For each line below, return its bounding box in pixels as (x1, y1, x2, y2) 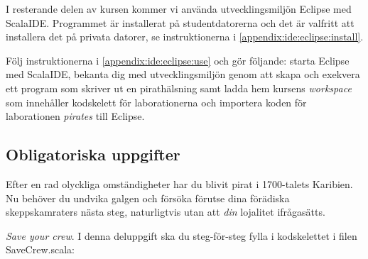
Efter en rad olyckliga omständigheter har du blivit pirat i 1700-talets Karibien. (6, 176, 353, 191)
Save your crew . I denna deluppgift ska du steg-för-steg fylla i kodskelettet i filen (6, 228, 357, 243)
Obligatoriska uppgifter (6, 143, 180, 165)
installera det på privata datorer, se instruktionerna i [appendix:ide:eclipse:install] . (6, 29, 364, 44)
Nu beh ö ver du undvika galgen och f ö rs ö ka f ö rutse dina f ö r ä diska (6, 190, 290, 205)
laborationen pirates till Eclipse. (6, 109, 145, 123)
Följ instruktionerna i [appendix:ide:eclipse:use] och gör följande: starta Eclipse (6, 53, 350, 67)
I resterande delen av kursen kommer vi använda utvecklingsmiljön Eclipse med (6, 1, 352, 16)
